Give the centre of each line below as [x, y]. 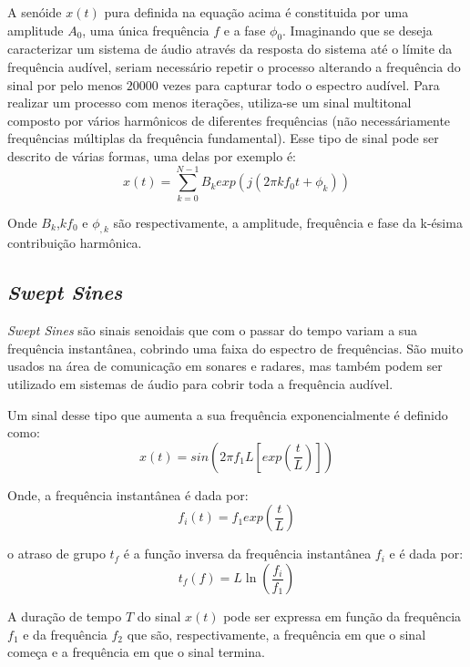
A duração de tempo [65, 616]
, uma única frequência [146, 30]
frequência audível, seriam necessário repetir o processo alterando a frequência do [234, 66]
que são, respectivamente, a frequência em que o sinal [276, 634]
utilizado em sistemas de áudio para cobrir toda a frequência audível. [200, 384]
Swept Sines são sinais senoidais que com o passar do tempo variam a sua [213, 330]
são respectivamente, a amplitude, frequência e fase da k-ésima [288, 222]
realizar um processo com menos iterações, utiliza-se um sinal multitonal [209, 103]
